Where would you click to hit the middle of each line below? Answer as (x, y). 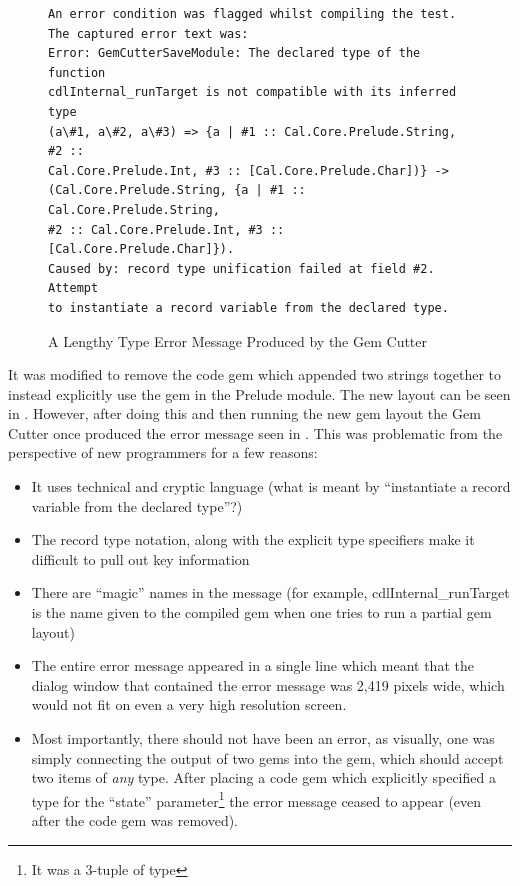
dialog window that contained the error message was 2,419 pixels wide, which (268, 684)
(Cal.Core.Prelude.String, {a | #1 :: (177, 190)
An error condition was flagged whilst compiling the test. (252, 14)
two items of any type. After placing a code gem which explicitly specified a (263, 777)
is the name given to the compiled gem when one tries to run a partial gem (261, 612)
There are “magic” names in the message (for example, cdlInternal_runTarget (270, 592)
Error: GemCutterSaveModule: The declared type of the (234, 53)
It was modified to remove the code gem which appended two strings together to (255, 374)
